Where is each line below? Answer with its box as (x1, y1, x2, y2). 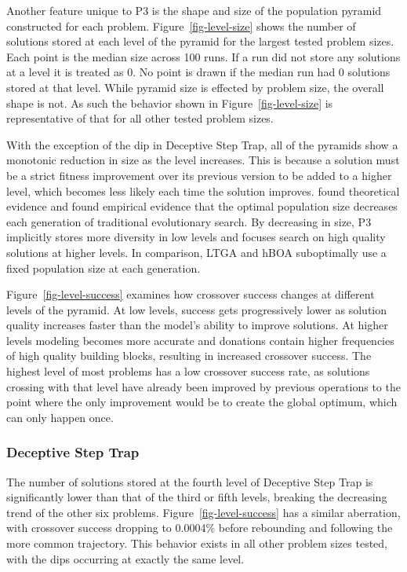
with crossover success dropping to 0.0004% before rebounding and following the (6, 519, 393, 536)
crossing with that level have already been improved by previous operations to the (6, 378, 401, 394)
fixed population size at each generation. (6, 259, 201, 276)
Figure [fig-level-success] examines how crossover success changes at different (6, 286, 375, 302)
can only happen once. (6, 409, 114, 425)
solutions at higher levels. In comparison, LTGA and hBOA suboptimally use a (6, 244, 387, 260)
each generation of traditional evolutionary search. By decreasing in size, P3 (6, 213, 372, 229)
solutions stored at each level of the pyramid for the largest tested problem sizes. (6, 33, 394, 49)
